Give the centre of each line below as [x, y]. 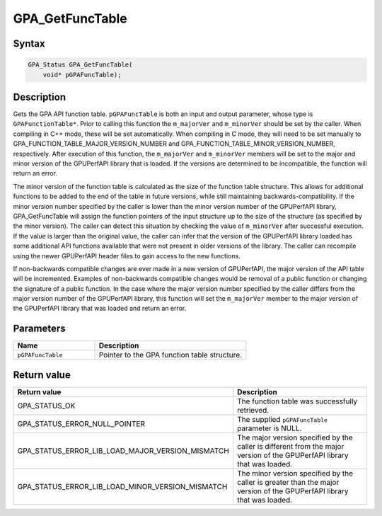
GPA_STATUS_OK [46, 406]
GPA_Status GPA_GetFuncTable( [80, 65]
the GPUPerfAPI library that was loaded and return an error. [100, 309]
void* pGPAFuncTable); [82, 75]
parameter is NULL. [270, 428]
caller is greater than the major [288, 482]
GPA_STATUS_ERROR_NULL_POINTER [81, 423]
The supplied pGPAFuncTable [283, 419]
